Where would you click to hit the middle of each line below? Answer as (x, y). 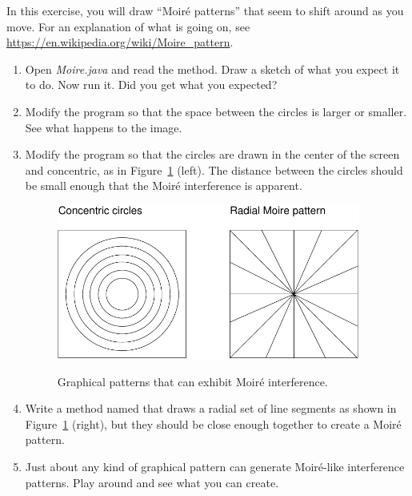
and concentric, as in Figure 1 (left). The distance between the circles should (214, 169)
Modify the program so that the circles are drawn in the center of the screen (212, 154)
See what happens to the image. (104, 127)
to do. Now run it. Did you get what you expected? (151, 85)
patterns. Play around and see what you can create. (152, 482)
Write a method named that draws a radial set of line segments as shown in (211, 408)
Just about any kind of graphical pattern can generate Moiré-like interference (215, 466)
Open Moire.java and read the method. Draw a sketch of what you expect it (212, 69)
